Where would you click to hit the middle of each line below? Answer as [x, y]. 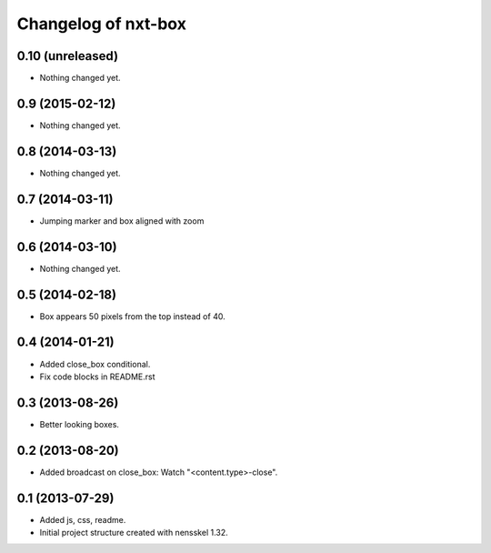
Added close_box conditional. [95, 364]
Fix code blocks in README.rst [97, 377]
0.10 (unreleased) [67, 56]
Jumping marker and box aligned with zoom [122, 221]
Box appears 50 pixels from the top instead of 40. [133, 316]
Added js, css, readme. [83, 519]
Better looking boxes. [80, 424]
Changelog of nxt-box [101, 24]
